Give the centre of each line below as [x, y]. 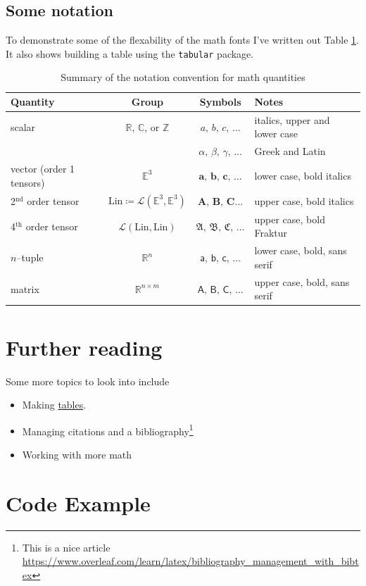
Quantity [33, 102]
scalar [23, 126]
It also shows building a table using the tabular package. [130, 53]
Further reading [84, 347]
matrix [25, 288]
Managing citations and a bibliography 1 [108, 430]
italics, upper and [292, 119]
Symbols [220, 102]
